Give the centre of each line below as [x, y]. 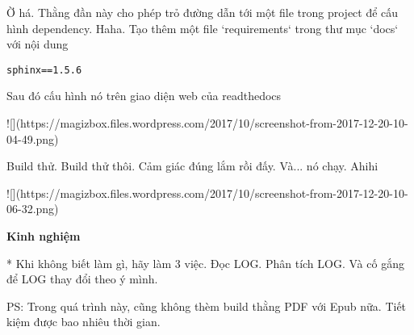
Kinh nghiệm [44, 236]
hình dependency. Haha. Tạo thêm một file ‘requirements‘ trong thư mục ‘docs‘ [203, 28]
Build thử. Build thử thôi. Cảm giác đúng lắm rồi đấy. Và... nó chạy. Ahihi [192, 166]
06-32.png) [33, 209]
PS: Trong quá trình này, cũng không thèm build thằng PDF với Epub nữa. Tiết [207, 306]
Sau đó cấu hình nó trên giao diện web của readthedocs [144, 96]
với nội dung [38, 44]
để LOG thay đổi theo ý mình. [82, 279]
